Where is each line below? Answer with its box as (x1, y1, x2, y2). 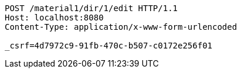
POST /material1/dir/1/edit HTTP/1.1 (5, 4, 178, 13)
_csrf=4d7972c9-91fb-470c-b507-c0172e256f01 (5, 41, 213, 50)
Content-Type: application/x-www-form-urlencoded (5, 22, 237, 32)
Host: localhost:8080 (5, 13, 104, 22)
